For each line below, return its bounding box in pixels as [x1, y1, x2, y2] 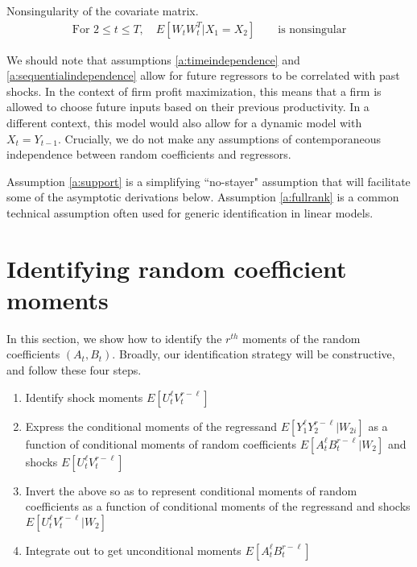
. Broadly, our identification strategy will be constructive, [112, 346, 395, 362]
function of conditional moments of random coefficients [25, 435, 296, 452]
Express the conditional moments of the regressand [25, 417, 277, 434]
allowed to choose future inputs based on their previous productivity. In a [6, 98, 370, 115]
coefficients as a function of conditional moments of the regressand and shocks [25, 498, 411, 515]
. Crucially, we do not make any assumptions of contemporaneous [58, 130, 381, 147]
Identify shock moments [25, 388, 143, 405]
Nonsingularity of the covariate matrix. [6, 2, 199, 19]
